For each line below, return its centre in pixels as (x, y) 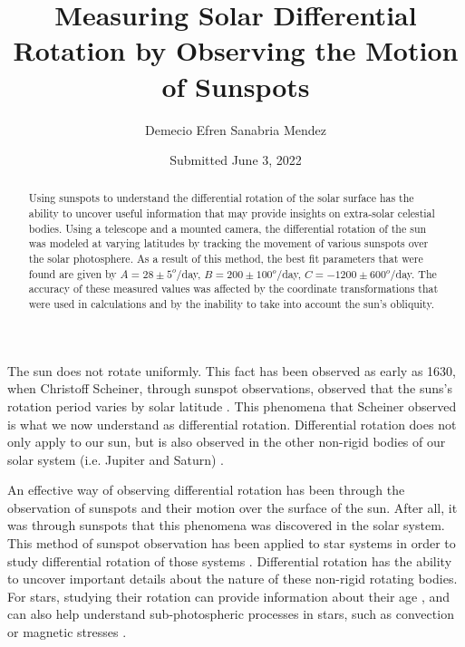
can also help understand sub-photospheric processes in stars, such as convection (231, 614)
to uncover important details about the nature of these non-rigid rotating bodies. (232, 579)
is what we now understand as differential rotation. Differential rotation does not (232, 424)
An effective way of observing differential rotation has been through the (206, 490)
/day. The (413, 273)
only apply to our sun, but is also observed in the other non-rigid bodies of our (227, 442)
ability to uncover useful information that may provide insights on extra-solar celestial (232, 213)
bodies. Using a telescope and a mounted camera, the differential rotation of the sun (228, 228)
